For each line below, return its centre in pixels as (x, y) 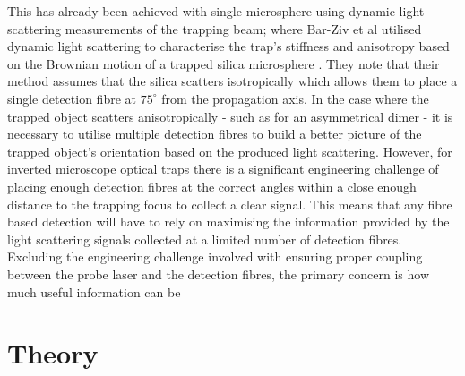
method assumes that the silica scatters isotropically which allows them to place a (232, 81)
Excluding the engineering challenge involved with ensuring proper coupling (215, 256)
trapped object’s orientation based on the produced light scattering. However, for (230, 151)
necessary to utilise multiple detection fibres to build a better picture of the (215, 134)
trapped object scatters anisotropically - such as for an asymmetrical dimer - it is (230, 116)
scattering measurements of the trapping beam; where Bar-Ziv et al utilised (215, 28)
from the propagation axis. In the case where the (295, 98)
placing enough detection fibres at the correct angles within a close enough (212, 186)
